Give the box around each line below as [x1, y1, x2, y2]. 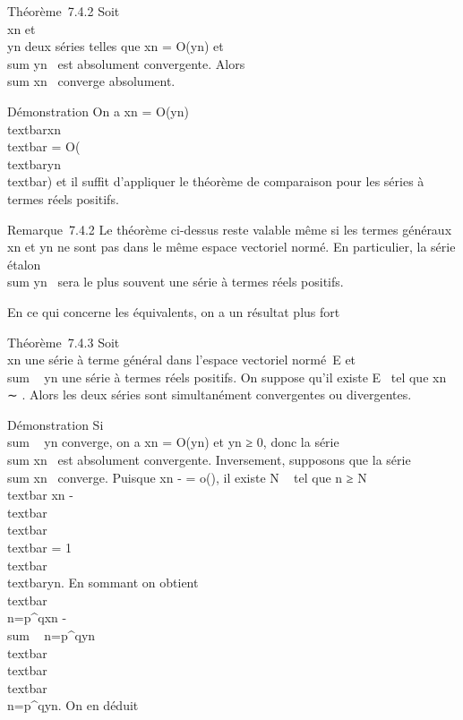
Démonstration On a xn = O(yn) [7, 101, 189, 120]
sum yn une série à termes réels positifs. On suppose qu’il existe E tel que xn [7, 367, 447, 386]
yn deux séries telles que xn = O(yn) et [7, 37, 224, 56]
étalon [7, 254, 41, 273]
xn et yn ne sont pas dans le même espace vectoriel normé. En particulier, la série [7, 237, 456, 256]
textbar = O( [7, 137, 81, 156]
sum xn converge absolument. [7, 72, 176, 90]
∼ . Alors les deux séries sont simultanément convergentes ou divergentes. [7, 385, 412, 404]
